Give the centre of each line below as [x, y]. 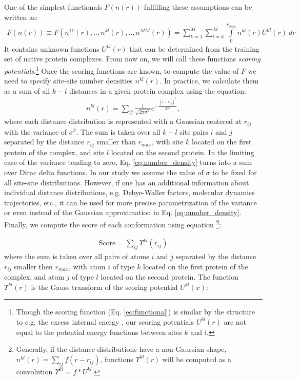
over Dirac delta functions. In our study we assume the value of [104, 172]
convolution [34, 371]
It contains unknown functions [52, 48]
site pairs [194, 131]
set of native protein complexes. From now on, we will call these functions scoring [132, 59]
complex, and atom [34, 277]
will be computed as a [197, 359]
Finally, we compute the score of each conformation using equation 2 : [113, 224]
